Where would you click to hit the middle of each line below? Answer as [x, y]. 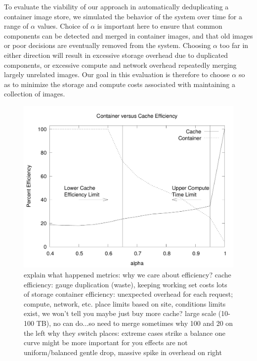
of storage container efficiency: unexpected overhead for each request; [128, 294]
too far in [234, 45]
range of [16, 26]
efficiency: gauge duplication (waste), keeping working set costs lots [126, 284]
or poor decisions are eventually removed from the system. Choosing [107, 45]
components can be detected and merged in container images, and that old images [128, 35]
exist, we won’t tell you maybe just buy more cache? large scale [120, 313]
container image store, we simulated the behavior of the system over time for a [123, 16]
